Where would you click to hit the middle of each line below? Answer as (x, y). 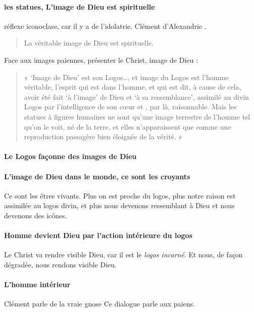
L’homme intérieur (37, 284)
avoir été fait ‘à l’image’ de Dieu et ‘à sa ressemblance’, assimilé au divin (136, 96)
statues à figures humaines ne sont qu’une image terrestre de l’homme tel (137, 116)
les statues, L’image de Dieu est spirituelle (80, 6)
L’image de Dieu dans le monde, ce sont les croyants (97, 176)
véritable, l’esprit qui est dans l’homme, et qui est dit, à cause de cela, (133, 87)
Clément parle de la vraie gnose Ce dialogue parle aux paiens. (99, 304)
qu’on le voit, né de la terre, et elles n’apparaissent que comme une (128, 126)
